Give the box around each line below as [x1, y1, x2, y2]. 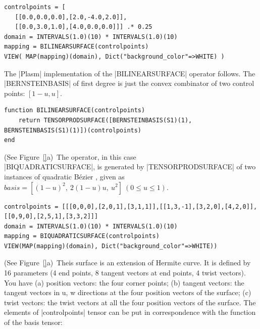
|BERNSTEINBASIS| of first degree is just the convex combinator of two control [4, 78, 254, 88]
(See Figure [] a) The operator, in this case [4, 151, 136, 162]
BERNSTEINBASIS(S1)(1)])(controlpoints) [4, 126, 142, 134]
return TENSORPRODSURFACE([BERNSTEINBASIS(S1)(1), [18, 116, 192, 124]
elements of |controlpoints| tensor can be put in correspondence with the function [4, 307, 256, 317]
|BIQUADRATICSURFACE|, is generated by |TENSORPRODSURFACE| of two [4, 161, 256, 172]
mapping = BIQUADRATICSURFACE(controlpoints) [4, 232, 160, 240]
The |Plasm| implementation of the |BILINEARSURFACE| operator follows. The [4, 68, 255, 78]
